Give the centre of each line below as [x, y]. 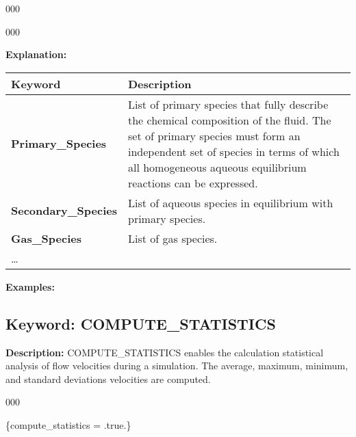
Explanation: [36, 54]
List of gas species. [173, 238]
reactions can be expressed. [193, 183]
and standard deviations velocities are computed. [108, 379]
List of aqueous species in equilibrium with [231, 202]
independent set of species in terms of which [234, 151]
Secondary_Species [64, 211]
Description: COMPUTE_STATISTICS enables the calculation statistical [165, 352]
